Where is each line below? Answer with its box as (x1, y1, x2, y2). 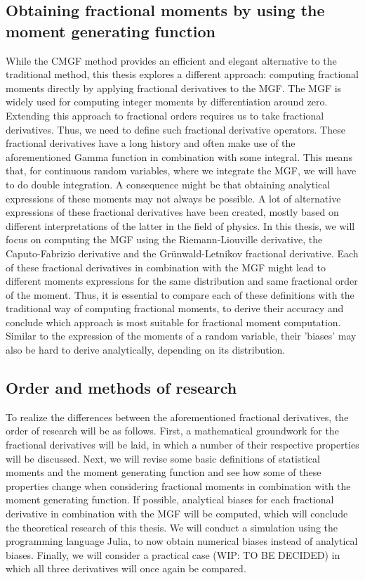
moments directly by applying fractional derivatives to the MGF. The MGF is (6, 80, 342, 95)
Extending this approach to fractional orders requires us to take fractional (6, 108, 324, 122)
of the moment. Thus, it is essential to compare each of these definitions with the (6, 287, 354, 302)
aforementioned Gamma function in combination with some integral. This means (6, 149, 352, 164)
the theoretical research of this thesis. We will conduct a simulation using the (6, 520, 338, 534)
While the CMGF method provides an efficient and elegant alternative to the (6, 53, 337, 67)
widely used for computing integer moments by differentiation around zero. (6, 94, 328, 109)
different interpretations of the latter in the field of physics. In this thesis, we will (6, 218, 355, 233)
